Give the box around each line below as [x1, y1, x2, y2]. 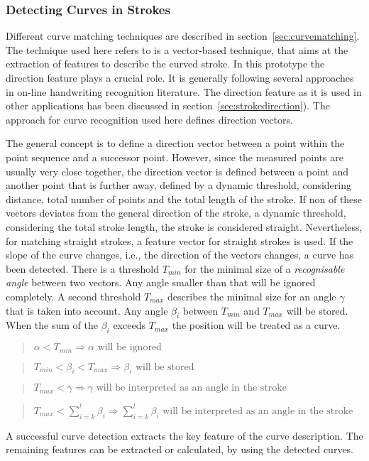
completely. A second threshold [6, 288, 141, 303]
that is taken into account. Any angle [6, 303, 168, 318]
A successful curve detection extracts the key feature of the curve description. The [6, 428, 363, 443]
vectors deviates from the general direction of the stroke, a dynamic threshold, [6, 205, 346, 220]
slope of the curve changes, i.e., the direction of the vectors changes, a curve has [6, 247, 354, 262]
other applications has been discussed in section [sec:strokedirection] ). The [6, 98, 330, 113]
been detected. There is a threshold [6, 261, 160, 276]
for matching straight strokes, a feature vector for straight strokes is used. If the [6, 233, 353, 248]
